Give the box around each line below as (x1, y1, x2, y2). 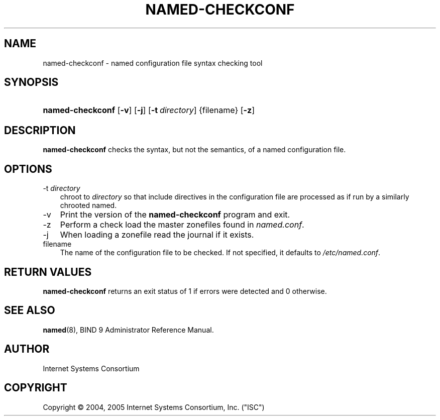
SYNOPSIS (4, 76, 59, 89)
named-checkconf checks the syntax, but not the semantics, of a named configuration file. (43, 145, 346, 154)
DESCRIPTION (4, 124, 76, 137)
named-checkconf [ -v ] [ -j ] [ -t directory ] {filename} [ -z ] (43, 105, 255, 116)
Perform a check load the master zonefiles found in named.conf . (60, 220, 304, 230)
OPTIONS (4, 162, 52, 175)
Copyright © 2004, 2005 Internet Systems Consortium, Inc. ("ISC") (43, 402, 265, 411)
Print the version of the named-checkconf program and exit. (60, 209, 290, 220)
